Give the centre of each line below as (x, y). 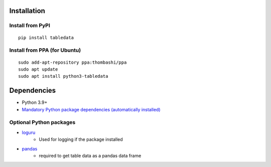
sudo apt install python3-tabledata (63, 76)
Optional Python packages (42, 122)
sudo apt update (38, 69)
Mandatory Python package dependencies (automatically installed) (91, 109)
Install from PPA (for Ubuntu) (45, 50)
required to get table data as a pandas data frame (90, 155)
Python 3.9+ (35, 102)
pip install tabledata (46, 37)
